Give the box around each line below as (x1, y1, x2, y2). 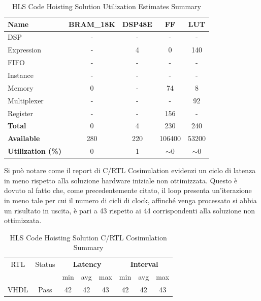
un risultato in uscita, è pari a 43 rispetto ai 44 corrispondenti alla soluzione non (4, 205, 255, 215)
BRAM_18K (69, 18, 115, 29)
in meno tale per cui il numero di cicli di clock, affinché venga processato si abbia (4, 195, 257, 205)
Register (8, 107, 34, 118)
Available (8, 133, 40, 144)
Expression (8, 44, 42, 55)
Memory (8, 82, 34, 93)
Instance (8, 69, 34, 80)
